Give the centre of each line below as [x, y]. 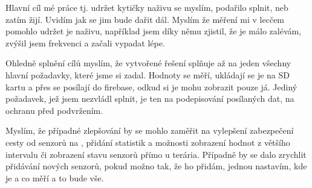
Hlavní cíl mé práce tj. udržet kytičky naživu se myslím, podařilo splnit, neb [147, 7]
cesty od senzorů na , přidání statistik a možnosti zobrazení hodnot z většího [148, 142]
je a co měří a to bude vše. [55, 177]
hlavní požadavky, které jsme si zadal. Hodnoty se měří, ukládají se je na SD [148, 74]
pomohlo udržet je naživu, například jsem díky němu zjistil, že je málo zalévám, [154, 31]
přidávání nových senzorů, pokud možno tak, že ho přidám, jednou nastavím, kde [156, 166]
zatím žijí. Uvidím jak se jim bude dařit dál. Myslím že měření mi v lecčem [145, 19]
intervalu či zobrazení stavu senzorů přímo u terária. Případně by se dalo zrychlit [156, 154]
